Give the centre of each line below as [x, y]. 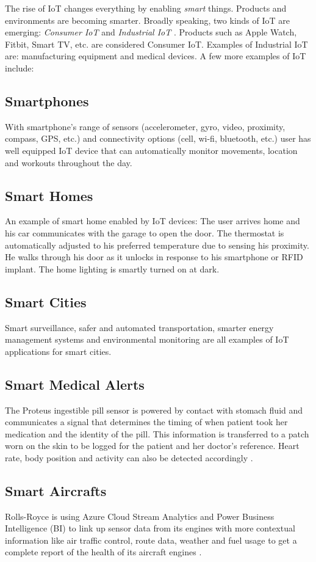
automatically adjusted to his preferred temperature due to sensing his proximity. [157, 245]
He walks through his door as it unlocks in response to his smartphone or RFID [154, 257]
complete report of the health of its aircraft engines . [103, 552]
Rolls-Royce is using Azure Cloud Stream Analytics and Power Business [140, 516]
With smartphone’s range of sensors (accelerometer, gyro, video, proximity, [145, 126]
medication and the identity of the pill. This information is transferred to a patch [157, 433]
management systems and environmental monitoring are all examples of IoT [147, 339]
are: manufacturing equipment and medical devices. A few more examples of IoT [156, 56]
